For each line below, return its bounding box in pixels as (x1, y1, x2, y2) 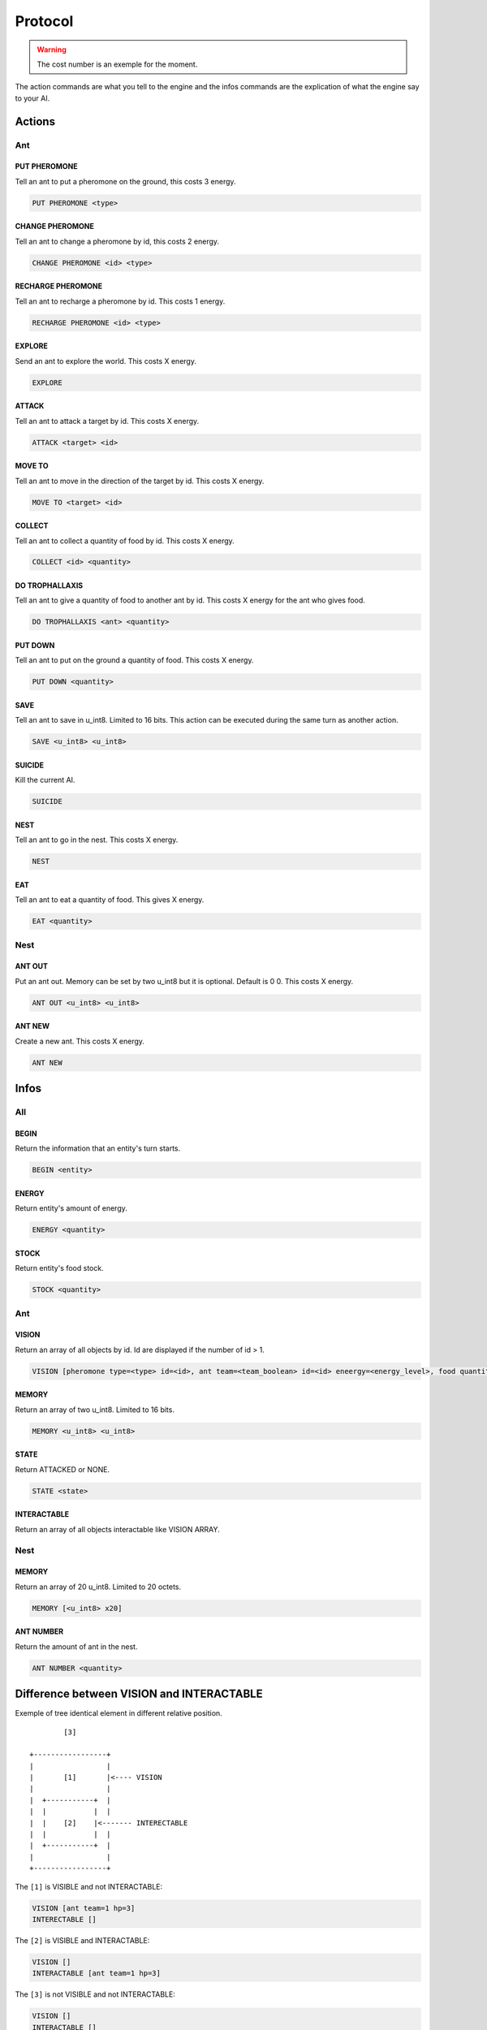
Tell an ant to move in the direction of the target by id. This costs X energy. (15, 476, 265, 486)
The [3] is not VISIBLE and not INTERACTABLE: (15, 1989, 176, 1999)
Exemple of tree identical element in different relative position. (15, 1708, 222, 1718)
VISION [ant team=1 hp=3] (32, 1903, 136, 1912)
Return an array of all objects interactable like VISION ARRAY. (15, 1524, 220, 1534)
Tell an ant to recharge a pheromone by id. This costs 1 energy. (15, 296, 226, 306)
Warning (37, 45, 67, 54)
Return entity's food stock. (15, 1263, 105, 1273)
